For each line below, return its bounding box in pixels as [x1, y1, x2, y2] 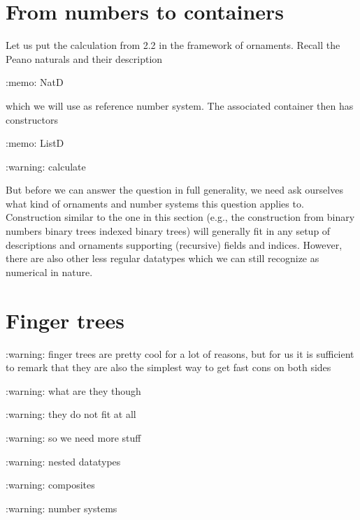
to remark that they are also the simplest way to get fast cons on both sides [6, 360, 331, 375]
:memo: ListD [6, 136, 64, 150]
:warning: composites [6, 477, 95, 492]
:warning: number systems [6, 500, 117, 515]
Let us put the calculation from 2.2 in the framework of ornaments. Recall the [6, 38, 340, 52]
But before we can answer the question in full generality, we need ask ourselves [6, 182, 343, 197]
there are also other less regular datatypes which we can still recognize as [6, 251, 319, 266]
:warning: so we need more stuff [6, 430, 141, 445]
